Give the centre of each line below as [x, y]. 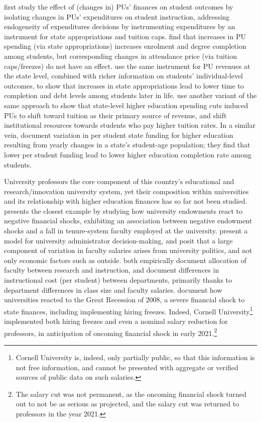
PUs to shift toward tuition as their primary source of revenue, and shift [115, 115]
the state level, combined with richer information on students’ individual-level [123, 76]
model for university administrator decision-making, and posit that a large [118, 240]
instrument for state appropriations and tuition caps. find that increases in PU [125, 36]
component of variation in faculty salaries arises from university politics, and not [128, 250]
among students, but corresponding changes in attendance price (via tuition [121, 56]
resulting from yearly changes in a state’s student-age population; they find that [127, 145]
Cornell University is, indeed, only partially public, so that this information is [135, 357]
